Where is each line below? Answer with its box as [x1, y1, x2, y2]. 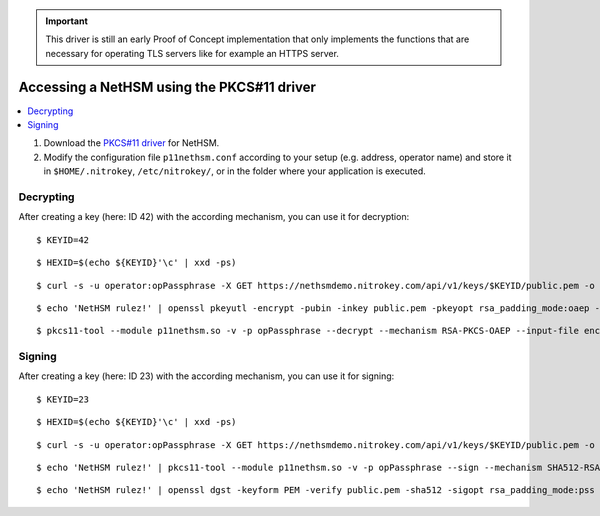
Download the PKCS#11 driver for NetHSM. [43, 137, 220, 149]
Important [45, 15, 89, 27]
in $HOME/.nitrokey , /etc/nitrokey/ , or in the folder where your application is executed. [43, 165, 427, 177]
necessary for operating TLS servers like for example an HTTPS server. [45, 47, 340, 59]
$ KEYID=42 [36, 234, 90, 245]
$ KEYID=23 [36, 393, 90, 405]
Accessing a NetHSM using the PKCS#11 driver [18, 78, 317, 95]
